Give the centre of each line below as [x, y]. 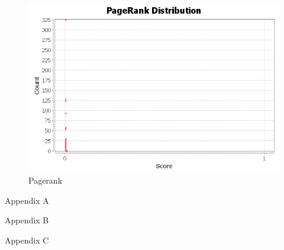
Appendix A [27, 200]
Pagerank [46, 180]
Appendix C [27, 240]
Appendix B [27, 220]
